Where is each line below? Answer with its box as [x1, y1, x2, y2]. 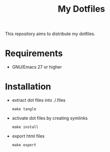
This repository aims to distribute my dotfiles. [5, 31, 95, 37]
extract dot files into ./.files [12, 97, 66, 103]
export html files [12, 133, 45, 139]
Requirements [5, 48, 63, 59]
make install [12, 125, 39, 130]
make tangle [12, 107, 36, 112]
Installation [5, 81, 51, 92]
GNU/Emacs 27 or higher [12, 64, 62, 70]
